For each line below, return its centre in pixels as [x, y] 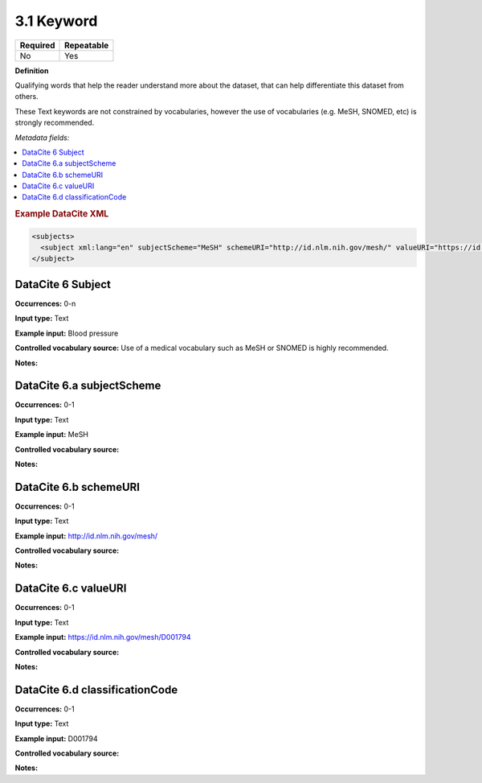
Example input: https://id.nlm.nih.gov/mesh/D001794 [103, 637]
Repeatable [87, 45]
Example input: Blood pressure [67, 333]
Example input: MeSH [51, 435]
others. [27, 97]
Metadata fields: [42, 138]
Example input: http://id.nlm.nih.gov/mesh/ [86, 536]
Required [37, 45]
